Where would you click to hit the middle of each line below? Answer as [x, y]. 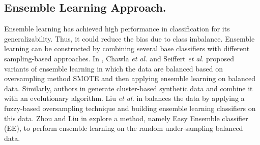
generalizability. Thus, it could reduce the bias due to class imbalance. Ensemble [129, 38]
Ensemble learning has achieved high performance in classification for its [117, 29]
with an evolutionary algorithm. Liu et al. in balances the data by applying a [124, 98]
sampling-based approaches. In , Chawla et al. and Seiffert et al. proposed [119, 58]
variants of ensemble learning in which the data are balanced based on [114, 68]
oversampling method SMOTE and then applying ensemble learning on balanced [130, 78]
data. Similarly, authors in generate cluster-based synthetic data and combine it [128, 88]
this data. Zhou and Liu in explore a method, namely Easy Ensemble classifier [126, 118]
